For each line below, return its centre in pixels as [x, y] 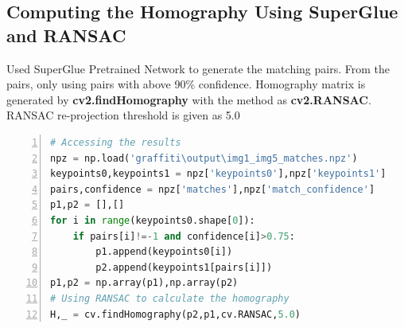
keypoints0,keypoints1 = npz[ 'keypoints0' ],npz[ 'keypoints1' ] [218, 174]
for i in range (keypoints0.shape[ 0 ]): [153, 220]
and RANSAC [66, 35]
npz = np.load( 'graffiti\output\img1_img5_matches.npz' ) [204, 158]
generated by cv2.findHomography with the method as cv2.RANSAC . [189, 99]
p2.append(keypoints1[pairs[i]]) [184, 267]
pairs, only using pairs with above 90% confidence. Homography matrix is [186, 84]
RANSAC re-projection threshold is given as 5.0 [123, 115]
